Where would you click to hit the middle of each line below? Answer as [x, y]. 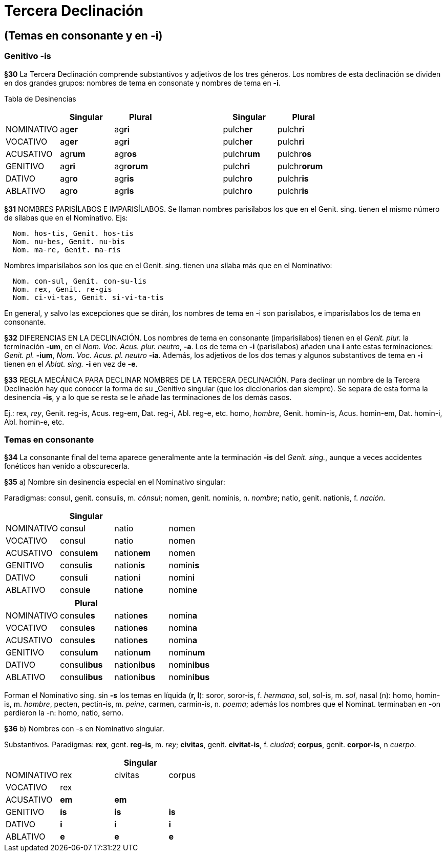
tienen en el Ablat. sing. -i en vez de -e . [71, 364]
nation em [133, 553]
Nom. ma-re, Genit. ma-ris [67, 250]
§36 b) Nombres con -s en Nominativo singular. [84, 729]
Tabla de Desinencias [40, 98]
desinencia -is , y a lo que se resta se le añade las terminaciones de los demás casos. [148, 397]
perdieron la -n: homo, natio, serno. [64, 713]
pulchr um [241, 154]
